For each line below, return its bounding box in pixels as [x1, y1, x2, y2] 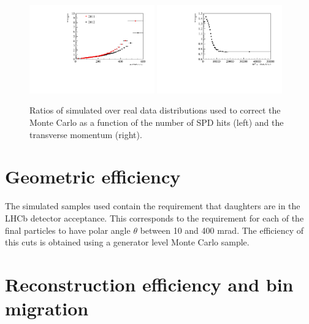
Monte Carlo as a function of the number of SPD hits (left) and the [29, 116, 284, 129]
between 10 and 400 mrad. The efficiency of [140, 223, 304, 236]
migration [5, 296, 89, 321]
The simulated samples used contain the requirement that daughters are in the [5, 199, 300, 212]
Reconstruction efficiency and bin [5, 271, 294, 296]
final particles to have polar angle [5, 223, 131, 236]
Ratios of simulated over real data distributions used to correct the [29, 104, 281, 117]
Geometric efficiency [5, 164, 181, 189]
